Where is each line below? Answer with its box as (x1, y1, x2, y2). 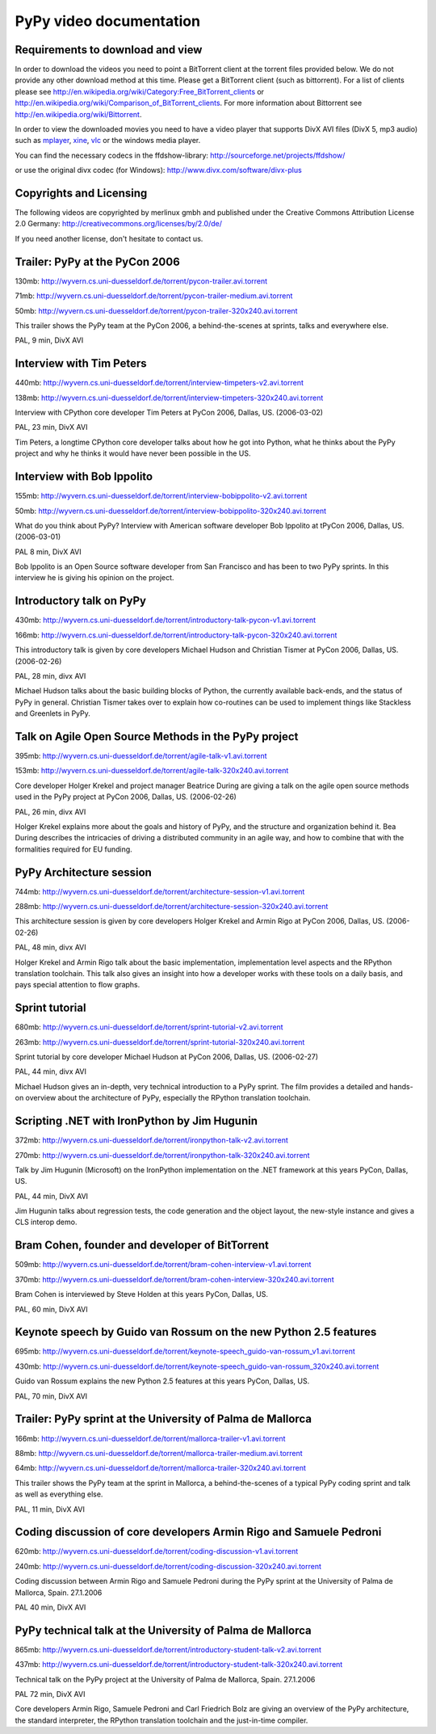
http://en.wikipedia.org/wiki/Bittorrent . (15, 109, 142, 119)
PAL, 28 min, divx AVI (15, 671, 86, 680)
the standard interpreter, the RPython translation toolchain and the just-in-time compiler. (15, 1715, 308, 1725)
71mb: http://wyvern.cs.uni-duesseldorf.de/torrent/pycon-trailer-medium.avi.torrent (15, 291, 293, 301)
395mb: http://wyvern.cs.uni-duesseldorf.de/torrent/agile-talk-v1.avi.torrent (15, 751, 267, 760)
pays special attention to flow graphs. (15, 980, 140, 990)
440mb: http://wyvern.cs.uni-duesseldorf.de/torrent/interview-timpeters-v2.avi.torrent (15, 378, 304, 388)
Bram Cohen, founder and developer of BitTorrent (15, 1239, 270, 1252)
